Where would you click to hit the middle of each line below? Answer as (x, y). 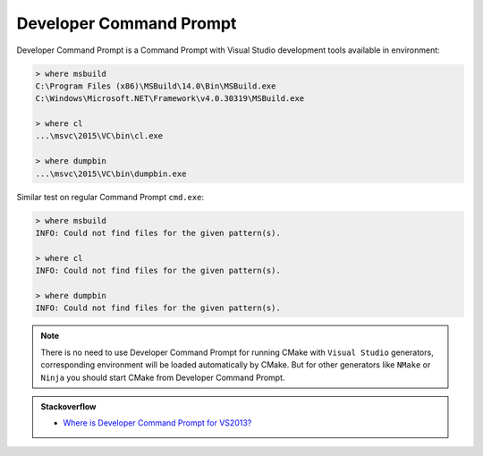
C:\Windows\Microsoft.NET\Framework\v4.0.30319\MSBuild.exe (170, 99)
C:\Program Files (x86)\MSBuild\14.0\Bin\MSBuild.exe (156, 86)
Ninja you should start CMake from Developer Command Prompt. (163, 377)
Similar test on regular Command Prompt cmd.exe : (110, 197)
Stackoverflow (68, 406)
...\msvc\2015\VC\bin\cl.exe (99, 136)
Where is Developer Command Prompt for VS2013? (157, 423)
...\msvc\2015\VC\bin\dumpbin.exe (111, 173)
